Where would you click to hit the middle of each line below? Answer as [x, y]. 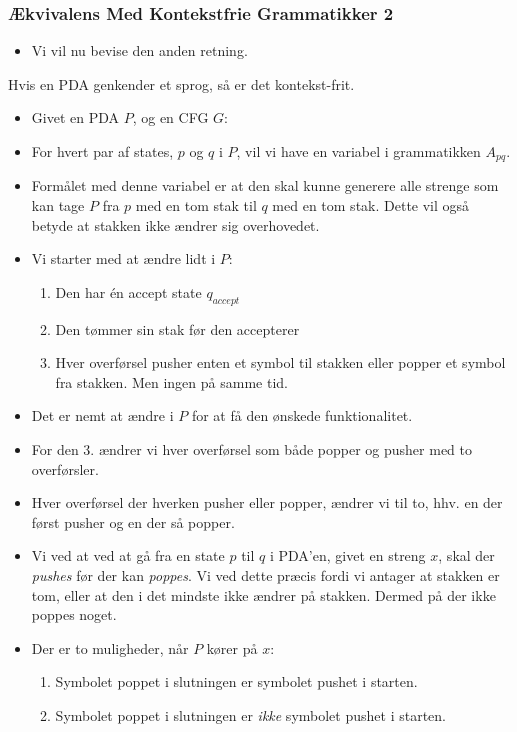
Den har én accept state [128, 291]
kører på [232, 647]
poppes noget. [74, 614]
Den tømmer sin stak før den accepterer [177, 328]
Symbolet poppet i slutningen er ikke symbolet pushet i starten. [250, 714]
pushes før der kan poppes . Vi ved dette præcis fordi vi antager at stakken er [265, 574]
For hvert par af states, [102, 151]
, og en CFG [170, 117]
